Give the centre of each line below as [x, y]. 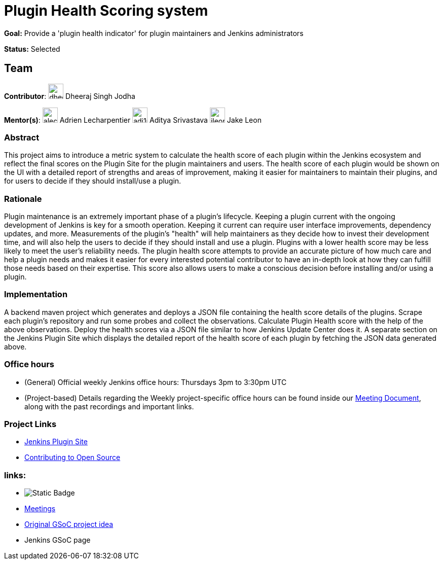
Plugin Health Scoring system [106, 11]
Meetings [40, 509]
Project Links [30, 424]
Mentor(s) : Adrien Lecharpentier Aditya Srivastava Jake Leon [133, 120]
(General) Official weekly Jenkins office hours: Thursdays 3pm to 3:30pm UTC [156, 382]
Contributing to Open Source [72, 457]
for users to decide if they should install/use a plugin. [93, 181]
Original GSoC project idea [69, 524]
